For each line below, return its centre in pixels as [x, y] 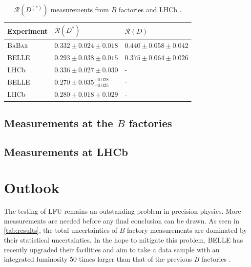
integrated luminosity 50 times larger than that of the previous [98, 259]
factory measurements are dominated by [187, 230]
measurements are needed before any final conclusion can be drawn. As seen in [122, 220]
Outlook [32, 188]
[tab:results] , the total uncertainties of [61, 230]
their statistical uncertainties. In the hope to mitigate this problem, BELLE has [124, 240]
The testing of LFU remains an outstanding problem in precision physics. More [123, 211]
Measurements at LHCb [66, 151]
